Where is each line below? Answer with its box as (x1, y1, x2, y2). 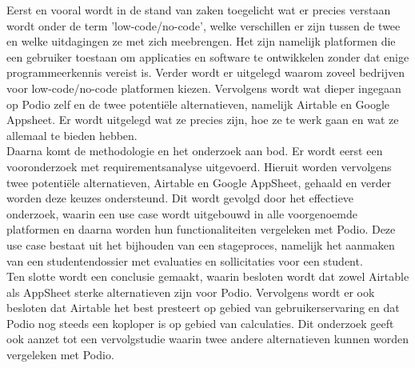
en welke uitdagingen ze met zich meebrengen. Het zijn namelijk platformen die (6, 33, 396, 50)
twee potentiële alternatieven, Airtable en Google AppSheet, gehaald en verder (6, 174, 392, 190)
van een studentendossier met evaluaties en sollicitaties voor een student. (6, 252, 363, 269)
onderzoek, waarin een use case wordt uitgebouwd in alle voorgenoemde (6, 205, 357, 222)
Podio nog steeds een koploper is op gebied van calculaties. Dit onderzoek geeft (6, 314, 394, 331)
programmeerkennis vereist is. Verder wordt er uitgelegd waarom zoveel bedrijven (6, 64, 405, 81)
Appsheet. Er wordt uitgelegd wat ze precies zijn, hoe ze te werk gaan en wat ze (6, 111, 399, 128)
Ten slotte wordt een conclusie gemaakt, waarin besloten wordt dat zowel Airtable (6, 268, 409, 285)
